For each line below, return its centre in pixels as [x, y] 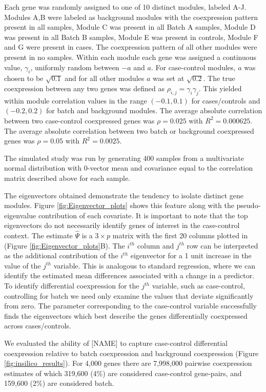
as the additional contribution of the [61, 255]
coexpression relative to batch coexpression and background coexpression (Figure [131, 353]
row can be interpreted [222, 245]
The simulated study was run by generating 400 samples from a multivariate [124, 158]
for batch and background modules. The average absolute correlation [154, 110]
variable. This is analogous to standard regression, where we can [155, 265]
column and [156, 245]
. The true [219, 78]
